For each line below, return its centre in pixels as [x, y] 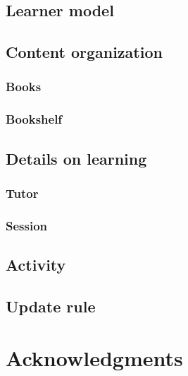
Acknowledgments [94, 358]
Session [27, 225]
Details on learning [76, 158]
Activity [36, 265]
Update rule [51, 306]
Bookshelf [34, 119]
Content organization [84, 52]
